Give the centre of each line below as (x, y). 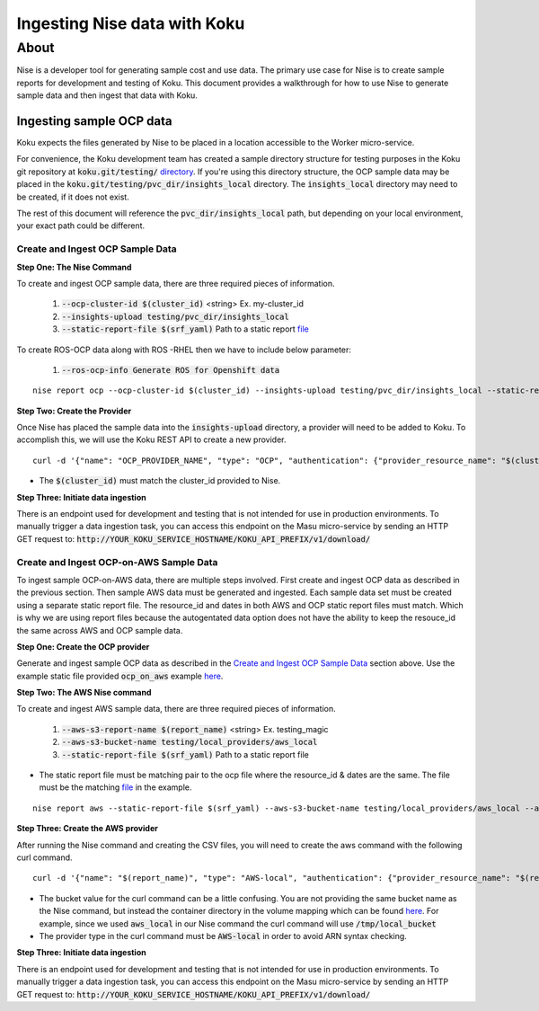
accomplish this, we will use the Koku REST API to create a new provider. (151, 439)
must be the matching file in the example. (115, 787)
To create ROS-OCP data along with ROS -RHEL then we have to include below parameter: (184, 350)
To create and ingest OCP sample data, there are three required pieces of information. (176, 283)
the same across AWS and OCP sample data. (100, 630)
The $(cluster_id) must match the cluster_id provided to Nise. (160, 481)
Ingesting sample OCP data (94, 121)
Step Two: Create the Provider (74, 411)
